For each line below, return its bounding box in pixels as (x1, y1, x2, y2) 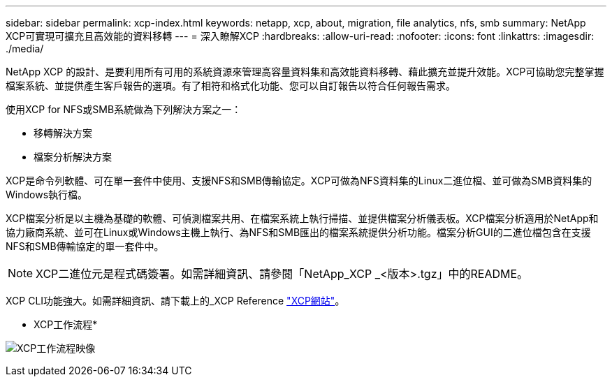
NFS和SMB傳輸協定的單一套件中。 (6, 240, 164, 252)
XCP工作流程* (34, 318, 98, 330)
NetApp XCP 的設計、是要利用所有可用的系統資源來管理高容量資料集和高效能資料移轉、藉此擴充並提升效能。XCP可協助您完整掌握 (6, 66, 604, 78)
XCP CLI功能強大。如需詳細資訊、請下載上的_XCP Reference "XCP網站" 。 (6, 295, 345, 307)
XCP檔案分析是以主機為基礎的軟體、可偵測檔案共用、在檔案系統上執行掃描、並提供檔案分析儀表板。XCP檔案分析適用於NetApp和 (6, 212, 599, 224)
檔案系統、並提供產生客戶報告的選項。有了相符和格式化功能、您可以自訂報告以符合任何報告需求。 (6, 80, 456, 91)
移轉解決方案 (34, 127, 92, 139)
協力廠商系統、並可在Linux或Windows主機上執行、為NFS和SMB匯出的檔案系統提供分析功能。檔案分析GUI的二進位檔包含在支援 (6, 226, 591, 238)
